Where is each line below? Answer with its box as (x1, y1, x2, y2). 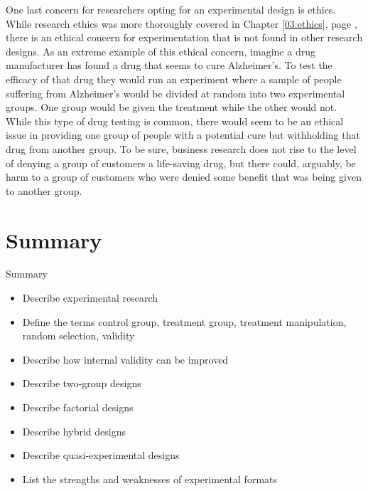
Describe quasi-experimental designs (22, 448, 180, 463)
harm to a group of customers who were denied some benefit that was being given (6, 169, 362, 184)
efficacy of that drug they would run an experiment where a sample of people (6, 71, 342, 86)
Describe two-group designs (22, 376, 141, 391)
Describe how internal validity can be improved (22, 352, 229, 366)
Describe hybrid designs (22, 423, 126, 438)
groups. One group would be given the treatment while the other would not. (6, 100, 337, 115)
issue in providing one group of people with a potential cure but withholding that (6, 127, 360, 142)
